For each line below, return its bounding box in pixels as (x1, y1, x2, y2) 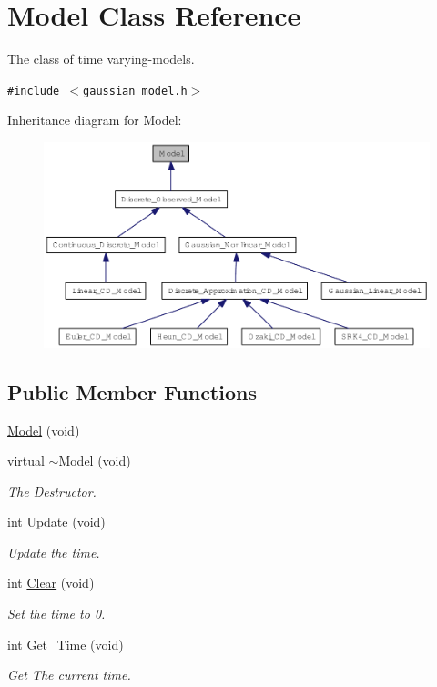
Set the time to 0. (7, 604, 106, 623)
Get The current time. (7, 665, 131, 684)
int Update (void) (7, 512, 106, 531)
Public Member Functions (7, 377, 257, 405)
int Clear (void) (7, 573, 95, 592)
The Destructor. (7, 481, 97, 500)
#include (7, 84, 60, 97)
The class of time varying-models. (7, 49, 195, 68)
